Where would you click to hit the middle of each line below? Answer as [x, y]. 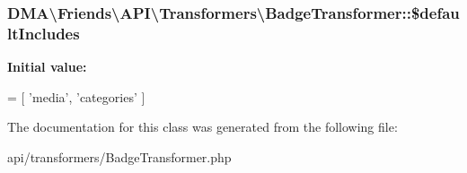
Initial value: [47, 67]
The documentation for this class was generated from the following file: [203, 127]
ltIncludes [44, 33]
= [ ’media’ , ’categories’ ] [76, 96]
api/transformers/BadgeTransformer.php [119, 156]
